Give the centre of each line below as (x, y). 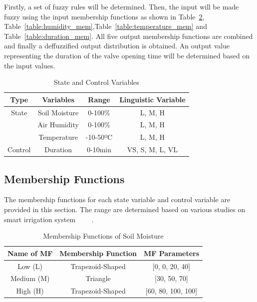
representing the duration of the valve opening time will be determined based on (127, 55)
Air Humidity (58, 125)
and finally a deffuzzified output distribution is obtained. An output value (117, 46)
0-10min (99, 150)
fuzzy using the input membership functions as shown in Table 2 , (104, 16)
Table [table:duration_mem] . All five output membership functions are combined (128, 36)
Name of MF (30, 253)
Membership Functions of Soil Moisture (103, 236)
